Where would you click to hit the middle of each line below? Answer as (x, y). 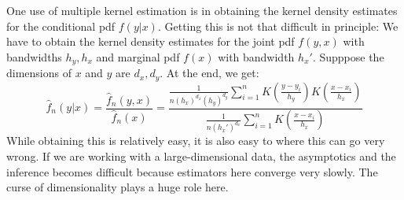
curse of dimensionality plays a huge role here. (118, 187)
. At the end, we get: (209, 73)
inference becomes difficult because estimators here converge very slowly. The (192, 171)
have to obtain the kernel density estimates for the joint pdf (151, 41)
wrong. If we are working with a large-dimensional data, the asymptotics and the (201, 156)
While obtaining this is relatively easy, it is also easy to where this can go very (196, 141)
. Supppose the (348, 56)
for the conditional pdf (61, 26)
